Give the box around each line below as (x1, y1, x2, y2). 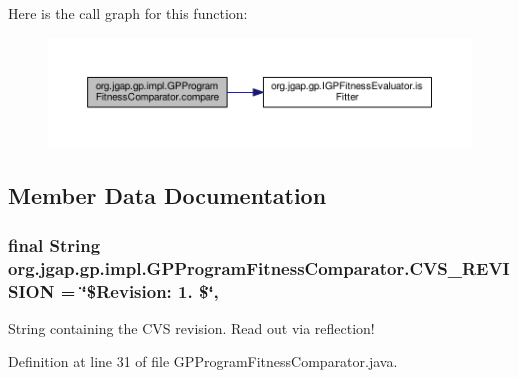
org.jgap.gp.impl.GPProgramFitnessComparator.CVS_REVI (8, 255, 510, 280)
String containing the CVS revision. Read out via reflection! (8, 317, 375, 338)
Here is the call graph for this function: (8, 3, 248, 23)
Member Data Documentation (8, 180, 327, 211)
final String (8, 232, 101, 257)
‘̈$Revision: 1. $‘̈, (81, 278, 219, 303)
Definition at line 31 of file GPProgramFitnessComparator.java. (8, 351, 398, 372)
